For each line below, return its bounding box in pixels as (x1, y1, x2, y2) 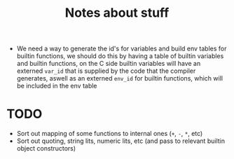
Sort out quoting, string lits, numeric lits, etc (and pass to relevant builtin (16, 137, 226, 145)
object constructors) (16, 144, 76, 153)
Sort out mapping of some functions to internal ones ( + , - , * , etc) (16, 130, 203, 138)
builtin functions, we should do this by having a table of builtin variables (16, 52, 224, 60)
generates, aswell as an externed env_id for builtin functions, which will (16, 74, 223, 83)
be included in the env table (16, 82, 97, 90)
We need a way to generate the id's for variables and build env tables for (16, 44, 227, 53)
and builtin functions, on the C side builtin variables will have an (16, 60, 201, 68)
